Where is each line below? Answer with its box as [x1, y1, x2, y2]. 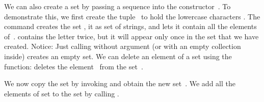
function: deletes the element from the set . [4, 61, 143, 71]
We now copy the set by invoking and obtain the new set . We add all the [4, 78, 235, 89]
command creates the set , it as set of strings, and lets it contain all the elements [4, 21, 257, 32]
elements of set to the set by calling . [4, 88, 119, 98]
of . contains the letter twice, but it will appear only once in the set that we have [4, 31, 259, 41]
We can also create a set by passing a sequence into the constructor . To [4, 1, 231, 11]
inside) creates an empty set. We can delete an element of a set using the [4, 50, 232, 61]
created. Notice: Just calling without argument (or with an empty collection [4, 41, 241, 52]
